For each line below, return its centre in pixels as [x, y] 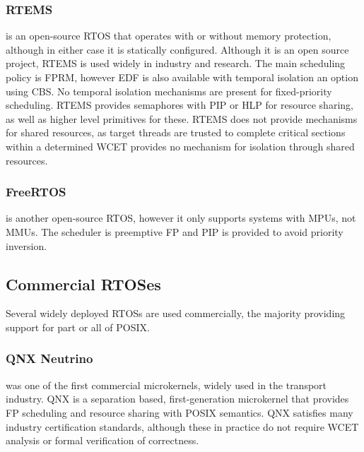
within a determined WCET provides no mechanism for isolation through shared [180, 146]
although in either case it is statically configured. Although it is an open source [177, 49]
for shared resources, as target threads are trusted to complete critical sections [176, 132]
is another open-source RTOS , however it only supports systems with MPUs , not [181, 218]
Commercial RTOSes [83, 284]
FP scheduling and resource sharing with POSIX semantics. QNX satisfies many [180, 412]
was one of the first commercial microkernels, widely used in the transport [166, 385]
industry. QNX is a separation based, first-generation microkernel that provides [177, 399]
